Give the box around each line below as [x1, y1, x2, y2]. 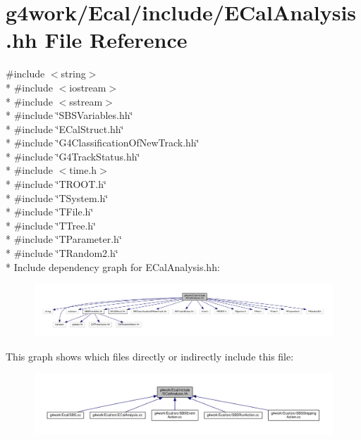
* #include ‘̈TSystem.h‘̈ [6, 190, 109, 205]
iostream [69, 80, 106, 94]
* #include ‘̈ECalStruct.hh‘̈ [6, 121, 124, 136]
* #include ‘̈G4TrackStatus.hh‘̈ [6, 149, 140, 163]
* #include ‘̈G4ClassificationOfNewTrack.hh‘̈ [6, 135, 200, 150]
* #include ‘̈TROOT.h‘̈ [6, 177, 106, 191]
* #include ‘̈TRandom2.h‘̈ [6, 246, 118, 260]
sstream [69, 94, 103, 108]
